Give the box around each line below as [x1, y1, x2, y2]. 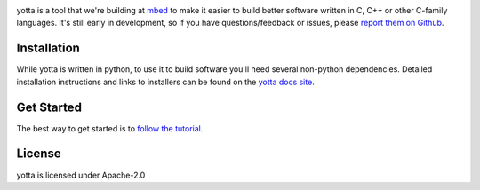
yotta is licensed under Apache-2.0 [16, 170, 146, 180]
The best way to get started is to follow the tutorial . [16, 123, 204, 133]
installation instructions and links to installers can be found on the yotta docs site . [16, 76, 315, 87]
